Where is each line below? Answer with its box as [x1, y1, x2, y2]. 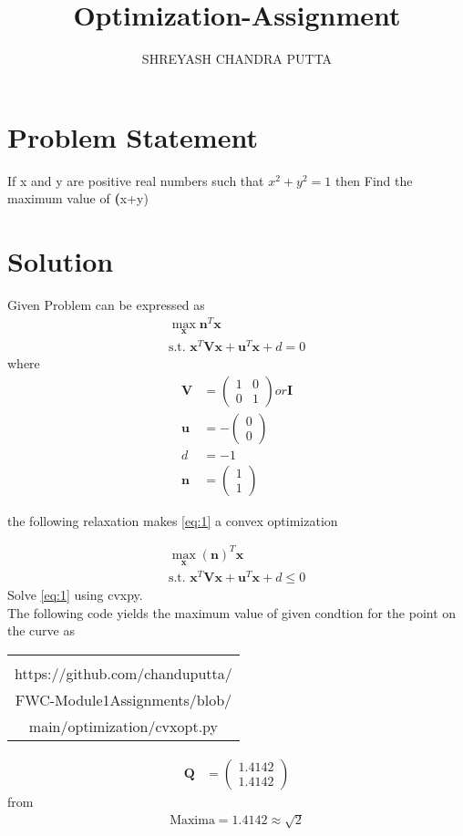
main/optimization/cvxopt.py [28, 715, 218, 737]
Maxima [170, 814, 215, 828]
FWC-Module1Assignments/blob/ [15, 688, 232, 710]
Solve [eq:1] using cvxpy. [7, 585, 143, 604]
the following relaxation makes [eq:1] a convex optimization [7, 511, 338, 530]
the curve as [7, 621, 75, 640]
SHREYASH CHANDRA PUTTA [141, 49, 333, 68]
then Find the [334, 170, 413, 190]
